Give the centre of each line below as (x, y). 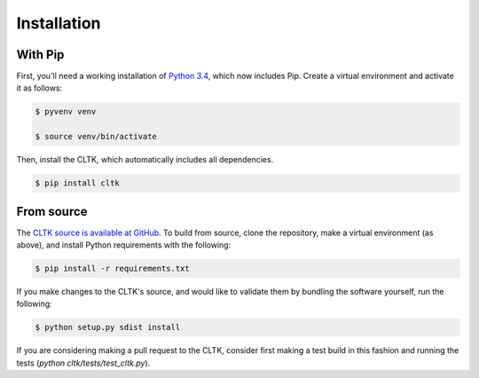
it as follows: (39, 88)
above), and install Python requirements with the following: (124, 245)
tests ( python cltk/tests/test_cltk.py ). (83, 363)
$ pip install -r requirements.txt (112, 269)
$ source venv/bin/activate (96, 137)
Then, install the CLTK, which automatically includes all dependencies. (145, 160)
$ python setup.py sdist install (108, 327)
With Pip (40, 55)
